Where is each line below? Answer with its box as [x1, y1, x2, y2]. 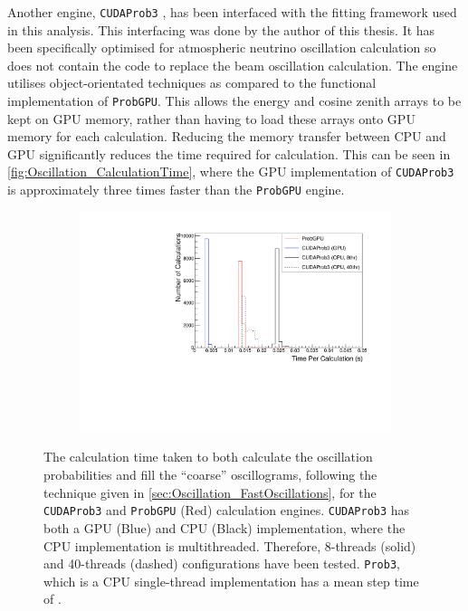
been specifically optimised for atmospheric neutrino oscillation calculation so [7, 38, 436, 57]
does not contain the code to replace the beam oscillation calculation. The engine [7, 55, 458, 74]
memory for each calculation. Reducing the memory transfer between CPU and [7, 127, 446, 146]
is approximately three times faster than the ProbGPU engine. [7, 180, 345, 199]
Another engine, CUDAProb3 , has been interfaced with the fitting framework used [7, 3, 457, 21]
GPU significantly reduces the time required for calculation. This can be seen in [7, 144, 451, 163]
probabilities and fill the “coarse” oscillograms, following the [43, 465, 377, 484]
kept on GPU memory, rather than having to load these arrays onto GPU [7, 109, 415, 128]
